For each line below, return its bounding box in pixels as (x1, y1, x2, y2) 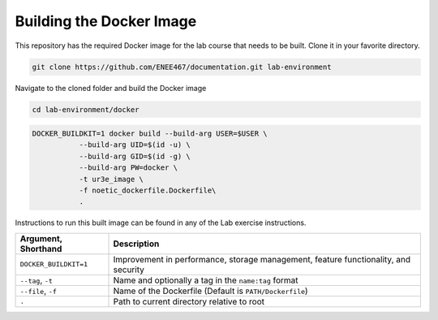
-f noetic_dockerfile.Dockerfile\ (79, 186, 217, 195)
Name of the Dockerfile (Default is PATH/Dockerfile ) (113, 285, 308, 296)
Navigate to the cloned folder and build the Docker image (15, 83, 207, 93)
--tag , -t (19, 275, 53, 286)
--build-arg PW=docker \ (79, 163, 178, 172)
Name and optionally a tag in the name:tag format (113, 275, 299, 286)
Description (113, 238, 160, 249)
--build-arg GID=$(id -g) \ (79, 151, 191, 161)
